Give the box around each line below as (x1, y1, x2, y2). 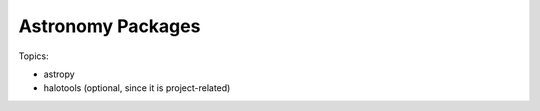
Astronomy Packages (18, 15, 201, 37)
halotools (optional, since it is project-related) (43, 82, 231, 94)
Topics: (18, 50, 49, 62)
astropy (43, 68, 75, 80)
